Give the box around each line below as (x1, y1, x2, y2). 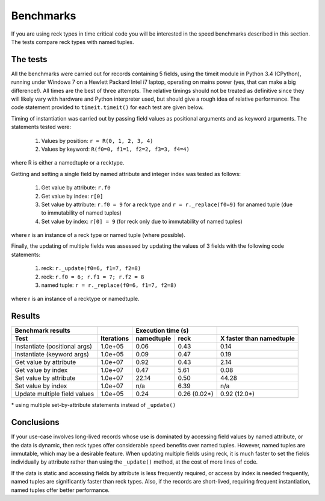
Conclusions (11, 417, 60, 427)
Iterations (101, 335, 129, 343)
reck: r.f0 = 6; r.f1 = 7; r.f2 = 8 (41, 273, 144, 280)
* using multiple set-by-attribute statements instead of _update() (11, 402, 176, 409)
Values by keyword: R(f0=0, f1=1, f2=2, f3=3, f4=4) (41, 145, 190, 153)
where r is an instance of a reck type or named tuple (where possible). (11, 232, 186, 239)
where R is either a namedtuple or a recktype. (11, 159, 125, 166)
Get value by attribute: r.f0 (41, 184, 111, 191)
